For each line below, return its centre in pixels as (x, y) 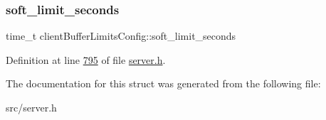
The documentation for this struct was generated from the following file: (163, 83)
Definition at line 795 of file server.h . (86, 59)
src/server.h (31, 107)
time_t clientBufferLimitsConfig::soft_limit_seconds (121, 36)
